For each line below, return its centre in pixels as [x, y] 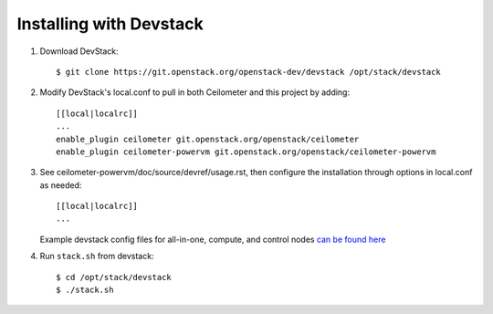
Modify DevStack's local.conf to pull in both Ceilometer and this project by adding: [195, 92]
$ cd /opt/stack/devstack [114, 277]
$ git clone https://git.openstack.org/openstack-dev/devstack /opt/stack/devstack [249, 72]
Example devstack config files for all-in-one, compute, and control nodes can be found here [213, 239]
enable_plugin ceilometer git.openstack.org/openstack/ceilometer [208, 139]
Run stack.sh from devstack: [97, 256]
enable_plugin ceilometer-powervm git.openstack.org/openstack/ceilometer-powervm [246, 152]
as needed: [61, 185]
